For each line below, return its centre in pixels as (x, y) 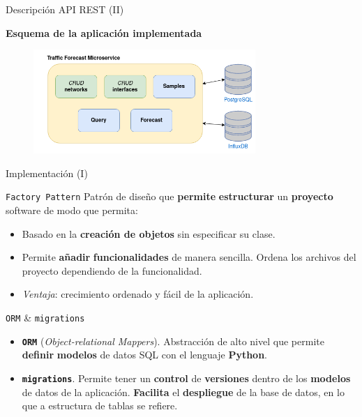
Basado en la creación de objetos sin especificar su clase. (149, 233)
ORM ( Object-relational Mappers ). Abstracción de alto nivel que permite (173, 341)
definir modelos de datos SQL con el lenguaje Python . (144, 355)
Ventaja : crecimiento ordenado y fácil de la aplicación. (138, 294)
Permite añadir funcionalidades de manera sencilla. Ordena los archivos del (189, 257)
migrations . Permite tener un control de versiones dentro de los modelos (186, 378)
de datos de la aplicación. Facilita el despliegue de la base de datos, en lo (183, 392)
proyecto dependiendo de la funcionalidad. (112, 270)
